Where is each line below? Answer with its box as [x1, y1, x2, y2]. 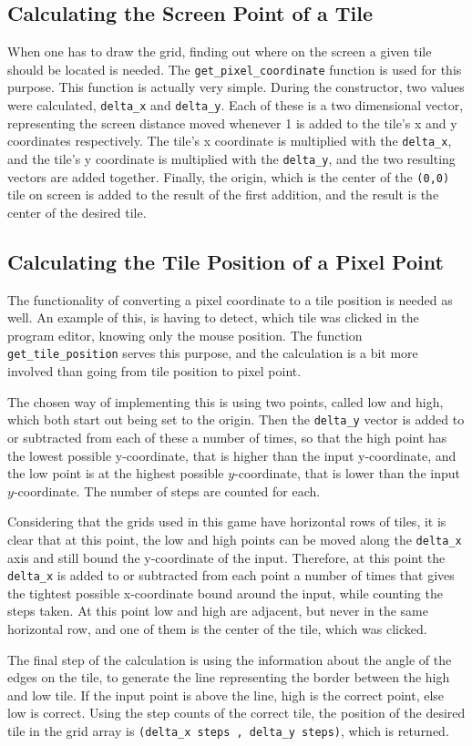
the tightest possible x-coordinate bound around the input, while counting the [7, 583, 443, 602]
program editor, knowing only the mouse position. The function [7, 325, 363, 344]
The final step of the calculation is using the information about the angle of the [7, 649, 452, 669]
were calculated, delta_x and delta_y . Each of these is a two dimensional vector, [7, 96, 464, 115]
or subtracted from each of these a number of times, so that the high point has [7, 427, 447, 446]
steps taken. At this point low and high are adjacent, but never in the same [7, 601, 428, 620]
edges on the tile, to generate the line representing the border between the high [7, 668, 450, 687]
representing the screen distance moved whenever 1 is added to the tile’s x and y [7, 113, 457, 132]
